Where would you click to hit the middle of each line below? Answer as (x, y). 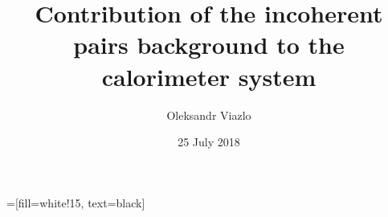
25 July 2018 (209, 142)
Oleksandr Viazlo (209, 115)
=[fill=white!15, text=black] (76, 202)
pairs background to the (209, 45)
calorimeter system (209, 76)
